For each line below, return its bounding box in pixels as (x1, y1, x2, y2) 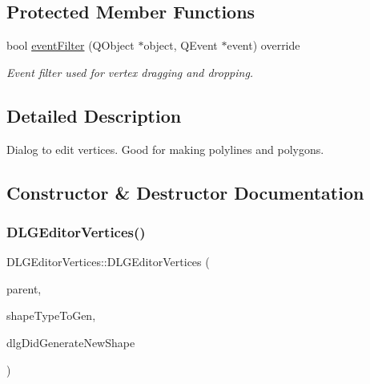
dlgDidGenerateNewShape (6, 333, 135, 350)
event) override (227, 37, 300, 54)
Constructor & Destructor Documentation (6, 180, 364, 204)
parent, (6, 280, 42, 297)
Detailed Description (6, 103, 182, 127)
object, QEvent (143, 37, 218, 54)
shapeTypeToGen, (6, 307, 96, 324)
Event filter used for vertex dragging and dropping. (6, 63, 254, 80)
